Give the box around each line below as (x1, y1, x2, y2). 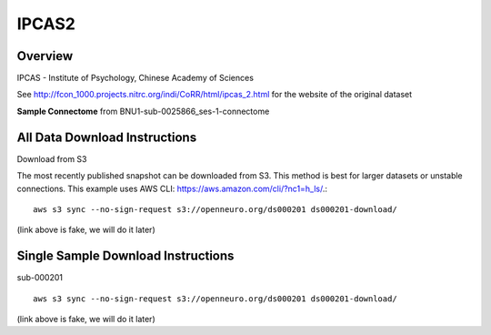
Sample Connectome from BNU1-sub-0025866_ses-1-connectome (16, 106, 270, 117)
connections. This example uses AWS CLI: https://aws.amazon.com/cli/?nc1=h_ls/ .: (16, 183, 327, 194)
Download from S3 (16, 153, 87, 164)
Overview (16, 48, 74, 64)
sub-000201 (16, 272, 64, 283)
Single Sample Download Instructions (16, 249, 235, 264)
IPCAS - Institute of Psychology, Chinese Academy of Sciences (16, 73, 255, 84)
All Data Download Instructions (16, 129, 197, 145)
